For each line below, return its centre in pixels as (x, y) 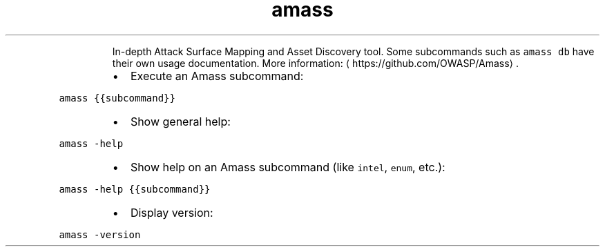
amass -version (100, 234)
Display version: (172, 212)
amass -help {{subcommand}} (135, 189)
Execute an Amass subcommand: (217, 76)
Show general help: (180, 121)
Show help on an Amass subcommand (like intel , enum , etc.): (288, 167)
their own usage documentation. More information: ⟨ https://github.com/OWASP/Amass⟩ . (316, 63)
